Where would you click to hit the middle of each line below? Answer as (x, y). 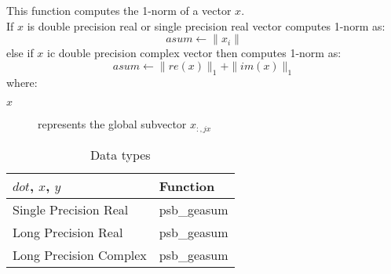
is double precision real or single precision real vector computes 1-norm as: (206, 25)
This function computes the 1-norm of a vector (119, 10)
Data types (120, 154)
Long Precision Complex (80, 254)
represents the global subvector (112, 124)
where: (22, 82)
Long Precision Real (68, 232)
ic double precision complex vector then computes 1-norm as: (194, 53)
